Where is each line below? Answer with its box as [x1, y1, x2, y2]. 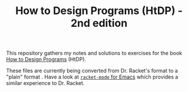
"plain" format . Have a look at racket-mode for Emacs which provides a [6, 73, 179, 80]
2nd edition [70, 16, 128, 30]
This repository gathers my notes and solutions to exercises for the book [6, 50, 183, 57]
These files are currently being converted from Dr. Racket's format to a [6, 67, 178, 74]
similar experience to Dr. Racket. [6, 80, 85, 87]
